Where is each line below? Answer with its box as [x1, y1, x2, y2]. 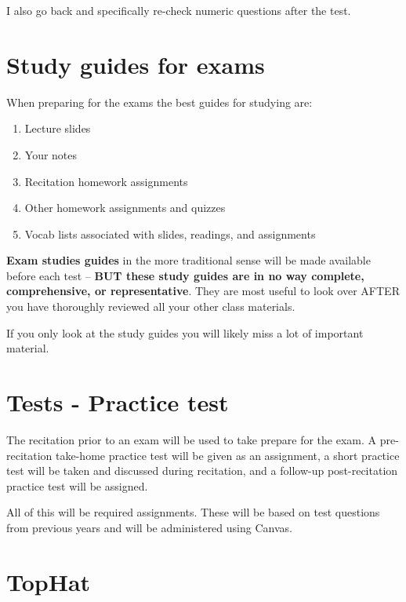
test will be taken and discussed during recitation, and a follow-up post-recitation [6, 462, 398, 479]
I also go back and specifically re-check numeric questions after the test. [6, 2, 351, 18]
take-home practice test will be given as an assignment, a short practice [56, 447, 400, 463]
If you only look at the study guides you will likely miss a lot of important [6, 324, 364, 341]
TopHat [6, 565, 91, 597]
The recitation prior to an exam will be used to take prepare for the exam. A [6, 431, 377, 447]
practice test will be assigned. [6, 477, 148, 494]
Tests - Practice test [6, 386, 229, 418]
